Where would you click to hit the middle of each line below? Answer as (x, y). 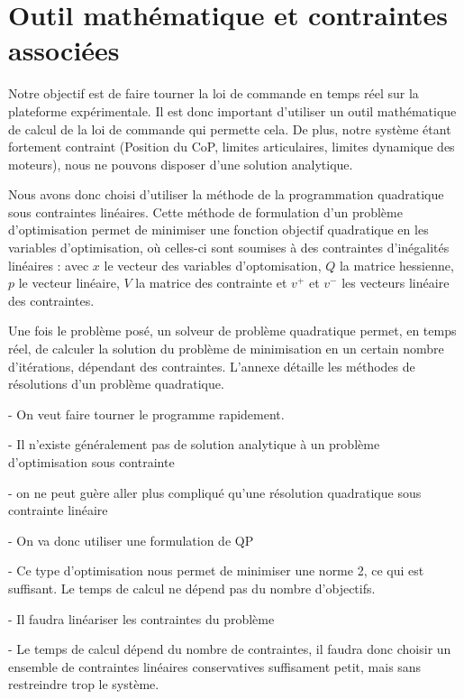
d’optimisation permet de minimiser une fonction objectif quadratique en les (218, 230)
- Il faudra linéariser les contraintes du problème (141, 618)
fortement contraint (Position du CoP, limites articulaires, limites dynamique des (232, 147)
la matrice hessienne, (396, 265)
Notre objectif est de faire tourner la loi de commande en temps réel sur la (214, 93)
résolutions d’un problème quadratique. (116, 384)
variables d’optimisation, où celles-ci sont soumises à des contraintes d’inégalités (229, 248)
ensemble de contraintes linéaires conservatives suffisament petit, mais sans (215, 666)
